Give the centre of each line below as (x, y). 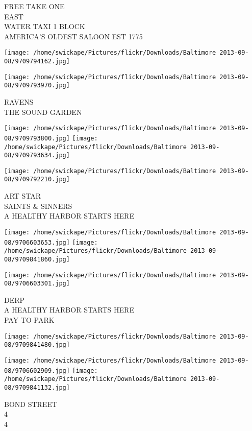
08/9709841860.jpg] (37, 259)
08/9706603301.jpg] (37, 284)
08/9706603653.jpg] (37, 242)
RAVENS (19, 102)
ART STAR (22, 196)
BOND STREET (31, 404)
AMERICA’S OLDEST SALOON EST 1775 (73, 36)
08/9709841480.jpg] (37, 345)
